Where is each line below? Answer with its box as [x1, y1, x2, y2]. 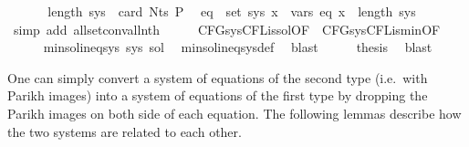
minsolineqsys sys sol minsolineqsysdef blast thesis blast [43, 37, 433, 57]
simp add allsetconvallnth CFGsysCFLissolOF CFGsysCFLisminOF [13, 19, 441, 38]
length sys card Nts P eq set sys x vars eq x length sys [47, 2, 416, 20]
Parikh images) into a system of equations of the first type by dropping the [7, 86, 428, 105]
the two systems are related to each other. [7, 121, 242, 141]
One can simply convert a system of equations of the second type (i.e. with [7, 68, 428, 87]
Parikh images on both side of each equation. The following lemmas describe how [7, 103, 462, 122]
